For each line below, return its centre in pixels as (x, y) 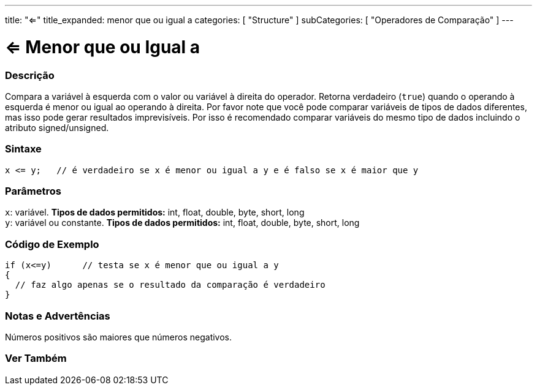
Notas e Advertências (58, 316)
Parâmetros (33, 191)
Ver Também (36, 358)
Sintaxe (23, 149)
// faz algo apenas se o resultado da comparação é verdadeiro (170, 285)
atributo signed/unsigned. (57, 127)
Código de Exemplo (52, 244)
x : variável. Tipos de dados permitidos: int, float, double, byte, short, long (155, 212)
